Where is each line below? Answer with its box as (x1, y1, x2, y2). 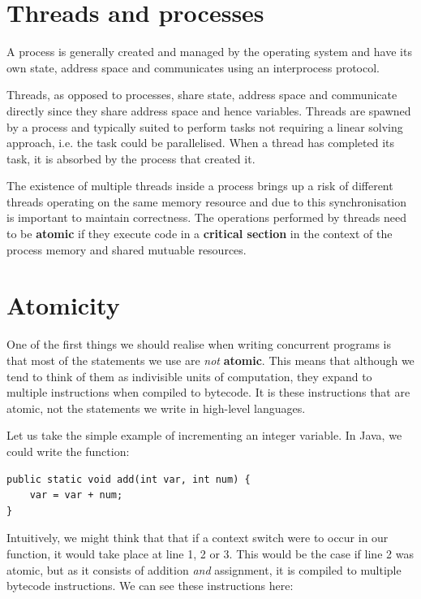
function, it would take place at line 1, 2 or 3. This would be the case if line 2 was (6, 545, 414, 562)
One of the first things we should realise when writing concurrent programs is (6, 336, 392, 353)
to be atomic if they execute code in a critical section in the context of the (6, 225, 393, 242)
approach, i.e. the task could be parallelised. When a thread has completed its (6, 134, 394, 151)
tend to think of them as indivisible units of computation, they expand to (6, 367, 372, 384)
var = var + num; (29, 489, 123, 501)
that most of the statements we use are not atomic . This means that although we (6, 351, 415, 368)
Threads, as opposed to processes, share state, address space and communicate (6, 86, 397, 103)
